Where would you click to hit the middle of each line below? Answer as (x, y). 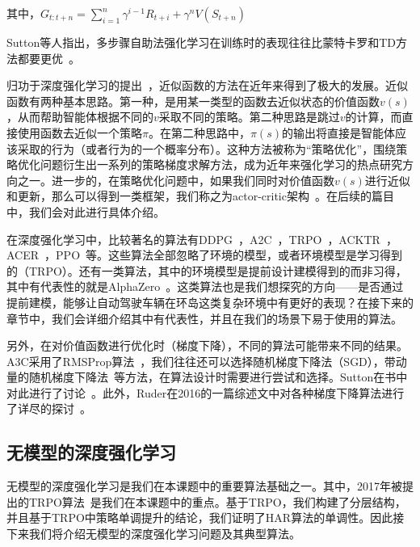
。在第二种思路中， (199, 132)
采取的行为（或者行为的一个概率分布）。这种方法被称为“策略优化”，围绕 (207, 148)
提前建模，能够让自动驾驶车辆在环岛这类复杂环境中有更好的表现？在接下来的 (210, 302)
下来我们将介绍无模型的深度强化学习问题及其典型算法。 (153, 534)
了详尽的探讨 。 (49, 408)
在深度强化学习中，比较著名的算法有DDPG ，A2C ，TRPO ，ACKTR (193, 239)
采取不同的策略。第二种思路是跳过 (249, 117)
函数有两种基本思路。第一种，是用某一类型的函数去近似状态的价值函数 (193, 101)
